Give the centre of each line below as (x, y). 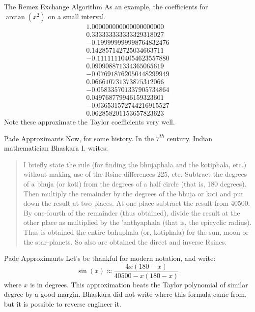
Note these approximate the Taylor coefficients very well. (89, 121)
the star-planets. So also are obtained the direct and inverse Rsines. (125, 241)
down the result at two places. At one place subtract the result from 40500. (137, 203)
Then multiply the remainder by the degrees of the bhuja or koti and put (133, 193)
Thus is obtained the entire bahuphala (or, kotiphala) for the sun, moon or (136, 232)
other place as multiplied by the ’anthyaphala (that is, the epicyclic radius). (137, 222)
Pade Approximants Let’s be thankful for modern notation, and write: (110, 258)
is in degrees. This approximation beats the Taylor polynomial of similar (139, 284)
